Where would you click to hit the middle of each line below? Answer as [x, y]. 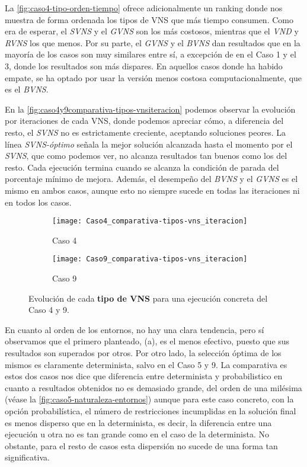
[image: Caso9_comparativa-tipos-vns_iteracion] [150, 259]
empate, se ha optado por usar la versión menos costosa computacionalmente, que [153, 77]
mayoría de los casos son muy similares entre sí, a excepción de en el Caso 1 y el [151, 54]
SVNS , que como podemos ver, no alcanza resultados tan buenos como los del [146, 156]
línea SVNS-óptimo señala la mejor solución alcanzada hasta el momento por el [149, 144]
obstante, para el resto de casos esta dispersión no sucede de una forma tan [141, 445]
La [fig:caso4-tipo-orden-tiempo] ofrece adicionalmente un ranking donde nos [144, 8]
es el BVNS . [27, 89]
